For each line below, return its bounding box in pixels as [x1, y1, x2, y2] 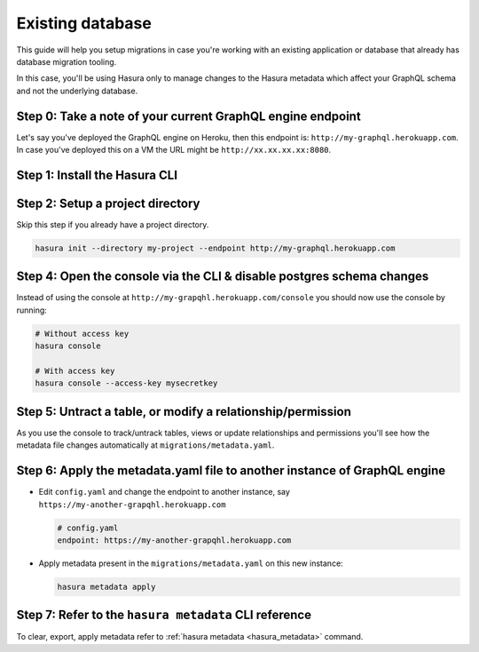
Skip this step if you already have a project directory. [16, 219, 209, 230]
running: [16, 305, 48, 315]
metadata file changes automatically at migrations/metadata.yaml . [16, 440, 275, 450]
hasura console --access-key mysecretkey [35, 378, 218, 388]
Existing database [16, 13, 153, 33]
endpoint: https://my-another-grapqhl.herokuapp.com [57, 535, 292, 545]
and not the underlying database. [16, 85, 138, 96]
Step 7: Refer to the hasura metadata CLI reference [16, 608, 312, 623]
